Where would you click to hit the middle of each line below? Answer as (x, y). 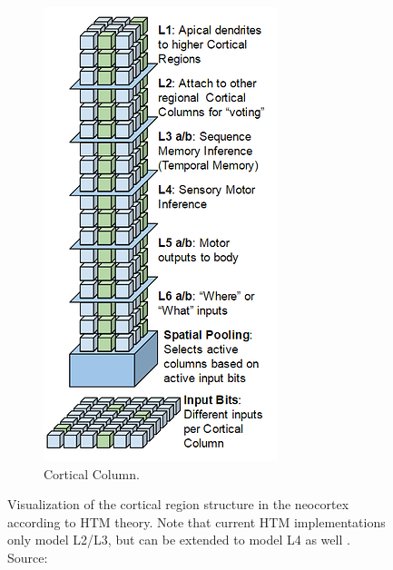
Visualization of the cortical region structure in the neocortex (178, 504)
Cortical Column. (92, 473)
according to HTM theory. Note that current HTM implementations (196, 521)
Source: (28, 557)
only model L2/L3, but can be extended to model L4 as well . (179, 540)
